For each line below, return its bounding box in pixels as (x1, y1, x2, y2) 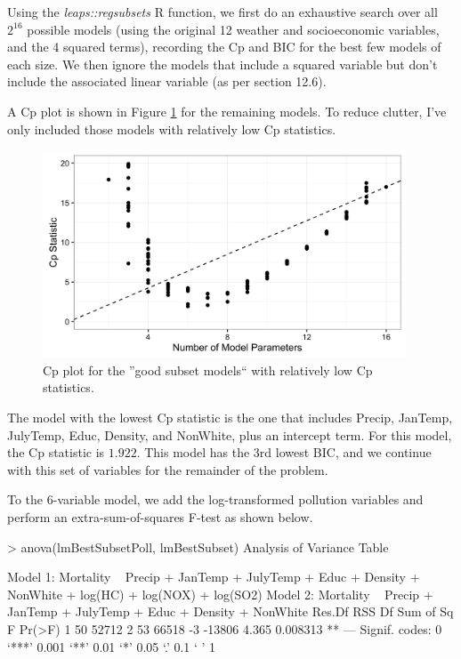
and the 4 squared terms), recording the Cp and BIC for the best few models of (7, 37, 441, 56)
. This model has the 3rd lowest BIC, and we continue (136, 443, 432, 462)
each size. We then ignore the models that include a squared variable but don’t (7, 54, 438, 73)
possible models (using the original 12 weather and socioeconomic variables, (27, 20, 440, 38)
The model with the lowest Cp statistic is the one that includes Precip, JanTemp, (7, 408, 453, 427)
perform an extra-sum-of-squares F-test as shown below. (7, 507, 313, 526)
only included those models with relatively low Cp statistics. (7, 119, 336, 138)
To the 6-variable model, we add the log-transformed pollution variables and (7, 490, 424, 509)
